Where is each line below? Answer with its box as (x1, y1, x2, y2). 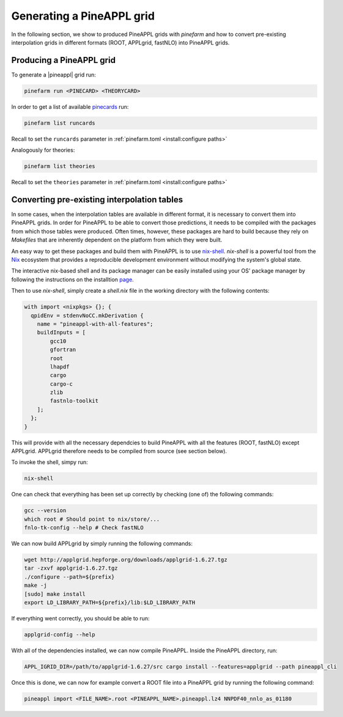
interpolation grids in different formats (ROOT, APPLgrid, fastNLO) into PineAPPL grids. (11, 39, 230, 46)
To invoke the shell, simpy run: (11, 458, 88, 466)
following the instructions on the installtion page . (11, 276, 134, 283)
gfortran (50, 346, 76, 353)
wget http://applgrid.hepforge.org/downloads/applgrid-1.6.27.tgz (24, 556, 227, 564)
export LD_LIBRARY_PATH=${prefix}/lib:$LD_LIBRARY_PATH (24, 599, 196, 606)
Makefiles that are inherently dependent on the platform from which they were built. (11, 236, 223, 244)
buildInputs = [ (37, 329, 86, 336)
